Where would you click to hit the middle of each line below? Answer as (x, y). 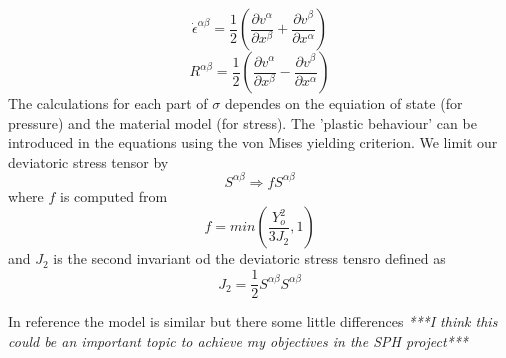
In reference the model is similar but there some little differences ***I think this (253, 321)
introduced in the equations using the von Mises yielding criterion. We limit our (253, 142)
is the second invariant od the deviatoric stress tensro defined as (249, 258)
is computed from (114, 195)
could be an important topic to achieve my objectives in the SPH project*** (238, 340)
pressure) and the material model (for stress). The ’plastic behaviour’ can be (242, 122)
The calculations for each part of (108, 103)
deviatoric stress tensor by (88, 161)
